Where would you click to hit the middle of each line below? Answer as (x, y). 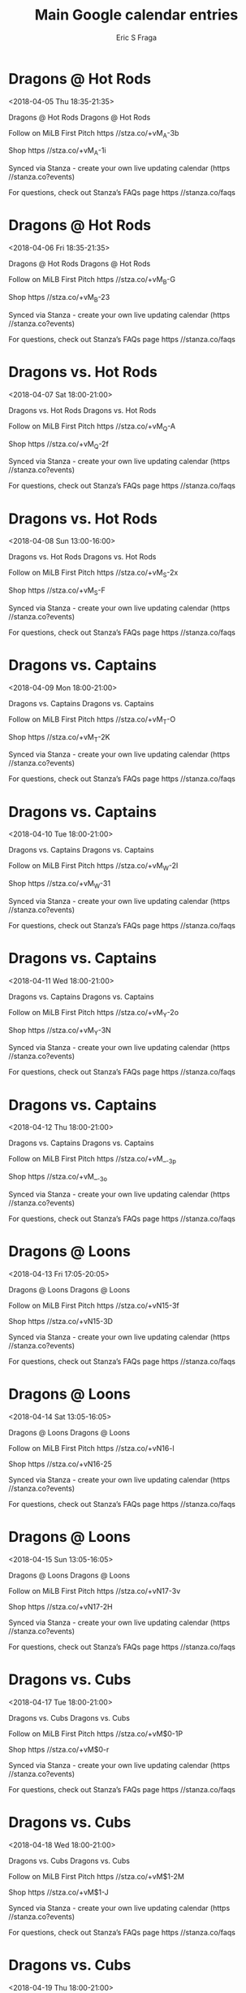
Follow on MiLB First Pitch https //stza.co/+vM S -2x (93, 573)
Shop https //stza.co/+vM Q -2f (59, 445)
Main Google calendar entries (136, 15)
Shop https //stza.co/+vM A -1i (58, 152)
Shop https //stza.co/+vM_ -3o (58, 1178)
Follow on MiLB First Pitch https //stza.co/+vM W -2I (93, 867)
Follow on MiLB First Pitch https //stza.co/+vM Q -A (92, 427)
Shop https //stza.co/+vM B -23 (59, 298)
